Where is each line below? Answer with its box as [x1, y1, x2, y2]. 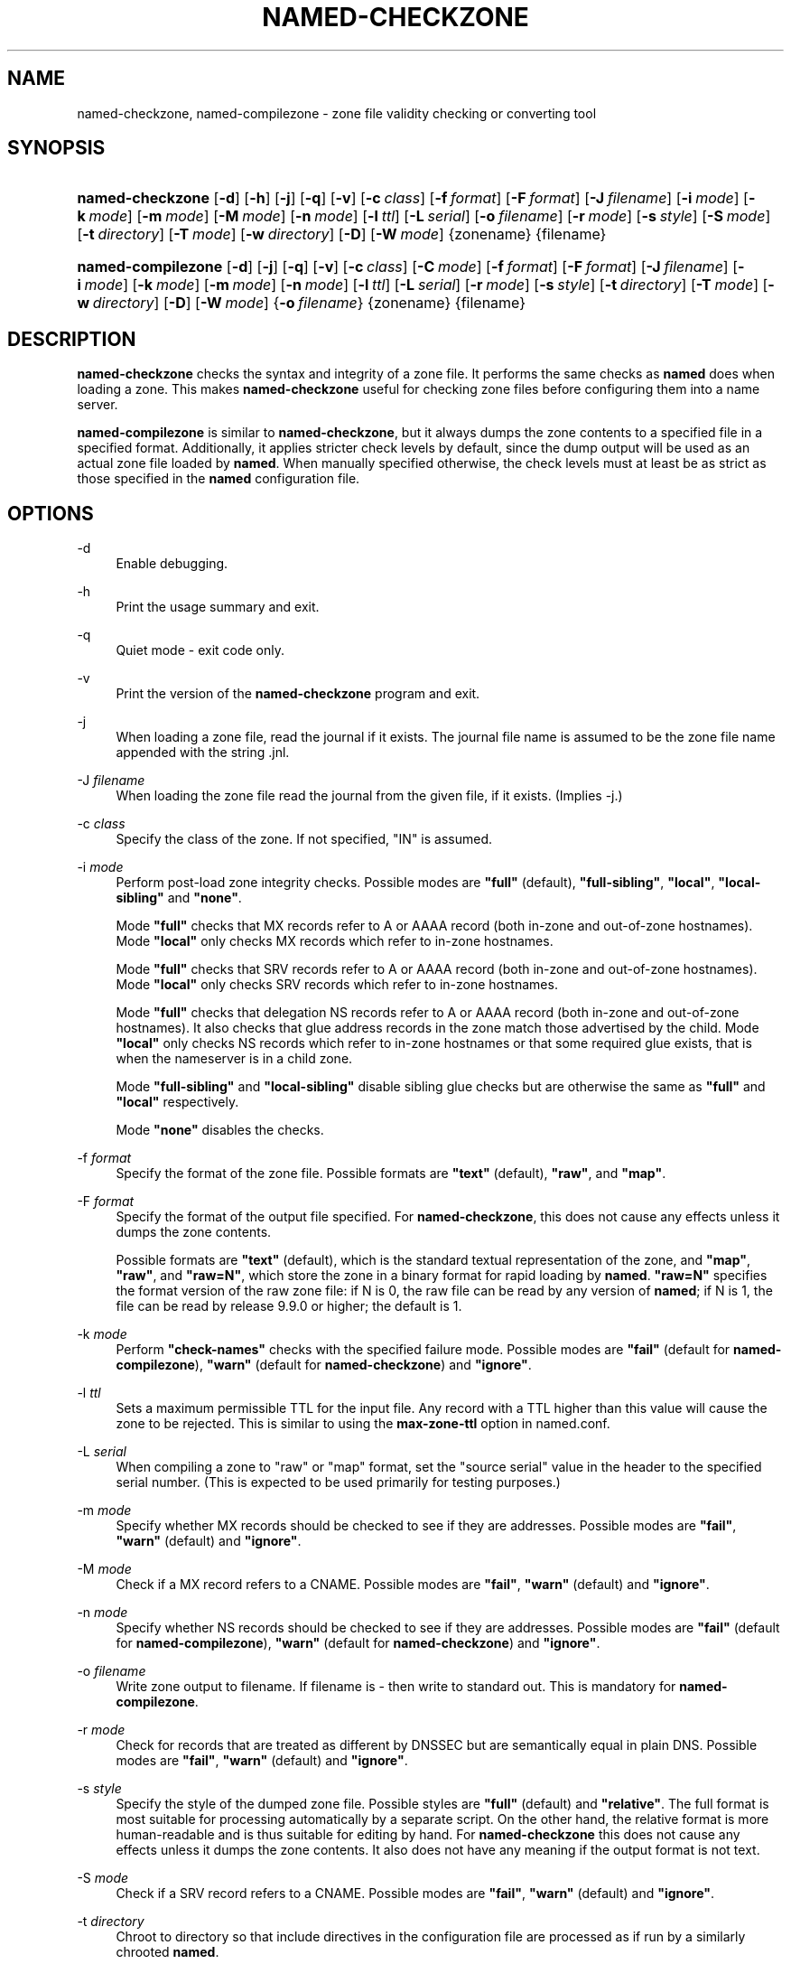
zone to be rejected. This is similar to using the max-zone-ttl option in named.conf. [116, 1416, 610, 1432]
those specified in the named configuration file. [77, 471, 360, 487]
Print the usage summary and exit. [116, 599, 320, 615]
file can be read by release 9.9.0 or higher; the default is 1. [116, 1298, 462, 1314]
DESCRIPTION [7, 327, 136, 351]
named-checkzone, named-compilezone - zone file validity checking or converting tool [77, 105, 597, 121]
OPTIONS [7, 501, 94, 525]
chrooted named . [116, 1944, 219, 1960]
